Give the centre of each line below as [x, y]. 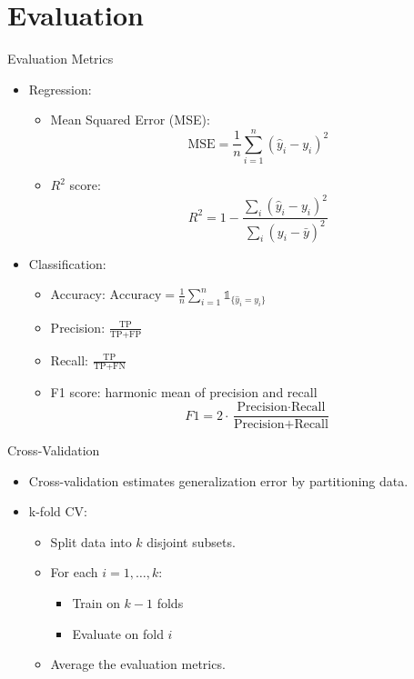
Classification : [67, 263]
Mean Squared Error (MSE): [130, 120]
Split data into [91, 541]
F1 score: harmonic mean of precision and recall [184, 392]
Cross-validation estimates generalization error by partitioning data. [218, 480]
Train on [96, 603]
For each [74, 572]
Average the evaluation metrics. [138, 664]
